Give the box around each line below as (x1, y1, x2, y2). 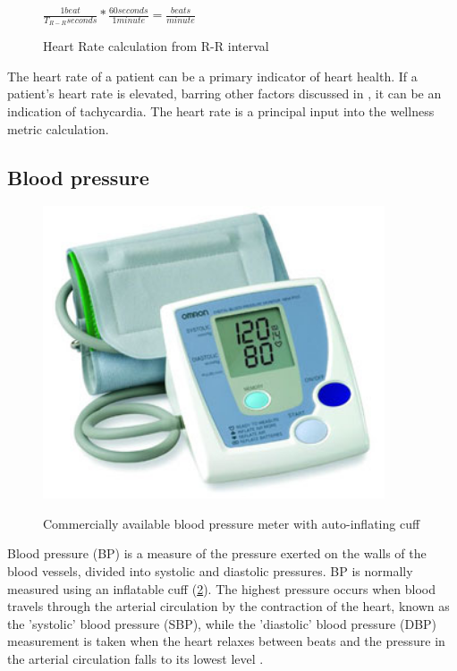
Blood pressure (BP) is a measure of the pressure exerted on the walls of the (7, 544, 427, 563)
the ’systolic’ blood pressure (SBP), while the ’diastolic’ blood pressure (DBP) (7, 614, 437, 633)
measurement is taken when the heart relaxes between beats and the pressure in (7, 632, 445, 650)
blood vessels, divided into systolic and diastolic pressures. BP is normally (7, 562, 413, 581)
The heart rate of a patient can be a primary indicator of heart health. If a (7, 66, 418, 85)
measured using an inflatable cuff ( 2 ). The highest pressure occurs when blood (7, 579, 436, 598)
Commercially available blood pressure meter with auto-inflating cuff (43, 514, 420, 532)
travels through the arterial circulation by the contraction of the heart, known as (7, 597, 450, 616)
